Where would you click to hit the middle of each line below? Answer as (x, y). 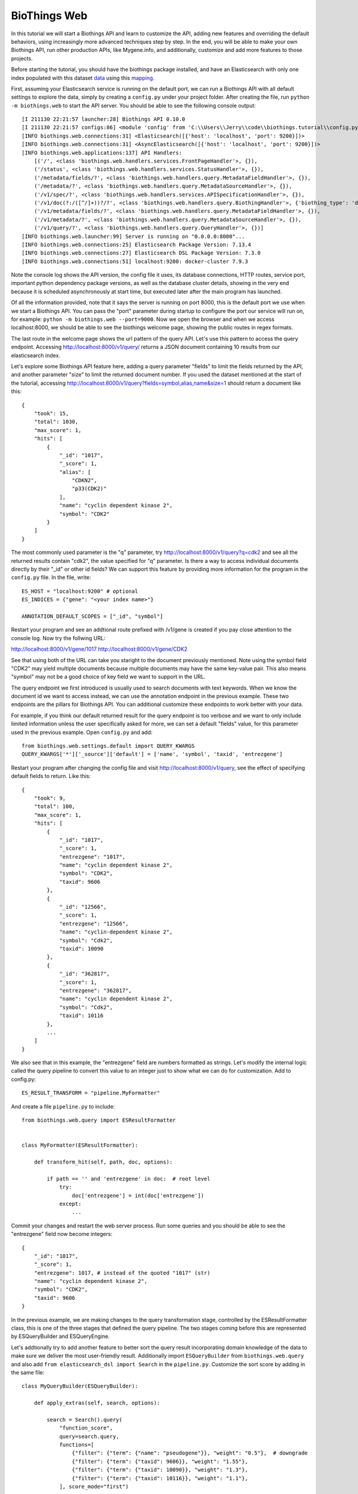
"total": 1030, (56, 422)
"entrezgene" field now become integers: (62, 1234)
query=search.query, (89, 1436)
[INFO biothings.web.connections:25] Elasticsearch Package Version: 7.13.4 (137, 244)
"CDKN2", (85, 480)
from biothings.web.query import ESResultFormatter (99, 1120)
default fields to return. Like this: (51, 776)
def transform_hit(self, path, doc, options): (103, 1162)
